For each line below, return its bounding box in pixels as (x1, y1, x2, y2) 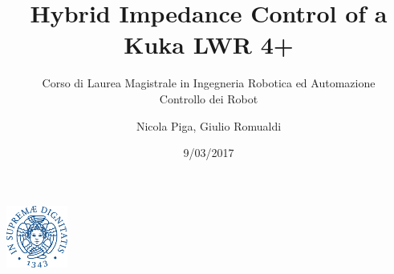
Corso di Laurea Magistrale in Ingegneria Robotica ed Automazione (42, 75, 376, 91)
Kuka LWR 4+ (124, 28, 294, 61)
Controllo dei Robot (159, 90, 258, 107)
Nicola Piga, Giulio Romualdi (136, 117, 282, 134)
